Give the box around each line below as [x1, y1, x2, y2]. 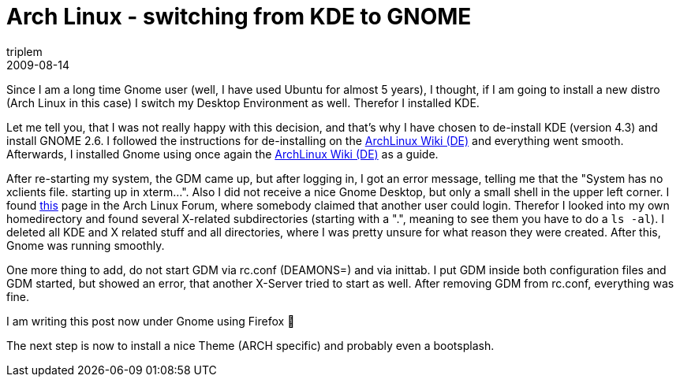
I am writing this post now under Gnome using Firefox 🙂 [6, 314, 295, 328]
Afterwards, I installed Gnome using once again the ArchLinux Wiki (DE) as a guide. [6, 147, 439, 161]
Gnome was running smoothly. [6, 238, 165, 252]
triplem [6, 44, 43, 58]
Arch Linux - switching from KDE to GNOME [6, 3, 472, 30]
